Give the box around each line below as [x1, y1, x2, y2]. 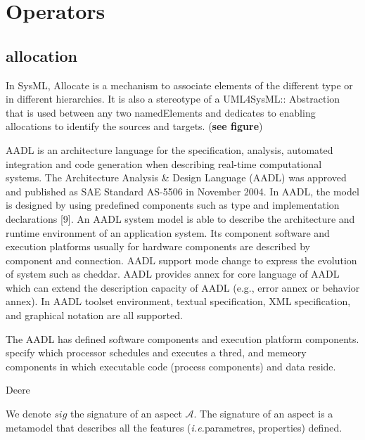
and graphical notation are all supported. [6, 308, 183, 323]
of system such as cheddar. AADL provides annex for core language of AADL [6, 266, 340, 281]
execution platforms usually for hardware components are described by [6, 239, 311, 254]
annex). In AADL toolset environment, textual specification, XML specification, [6, 294, 351, 309]
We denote [6, 406, 51, 421]
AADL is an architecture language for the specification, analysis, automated [6, 142, 333, 157]
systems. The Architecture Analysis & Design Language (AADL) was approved [6, 170, 347, 185]
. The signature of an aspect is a [193, 406, 333, 421]
